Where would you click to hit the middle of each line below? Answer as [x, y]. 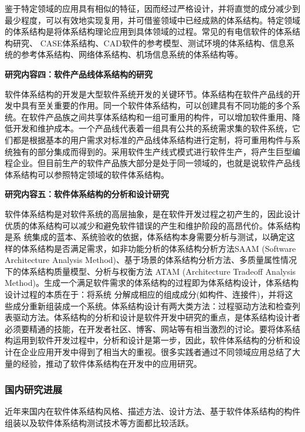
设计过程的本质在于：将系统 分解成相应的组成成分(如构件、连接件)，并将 [145, 294]
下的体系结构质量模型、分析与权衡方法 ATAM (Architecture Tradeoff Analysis [150, 271]
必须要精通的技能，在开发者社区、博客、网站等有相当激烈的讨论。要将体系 [148, 328]
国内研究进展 [34, 389]
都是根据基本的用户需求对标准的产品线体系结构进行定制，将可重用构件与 [152, 139]
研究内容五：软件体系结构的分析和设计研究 [87, 194]
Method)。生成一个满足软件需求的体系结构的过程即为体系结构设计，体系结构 [152, 283]
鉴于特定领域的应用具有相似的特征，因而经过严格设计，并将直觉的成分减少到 [152, 8]
